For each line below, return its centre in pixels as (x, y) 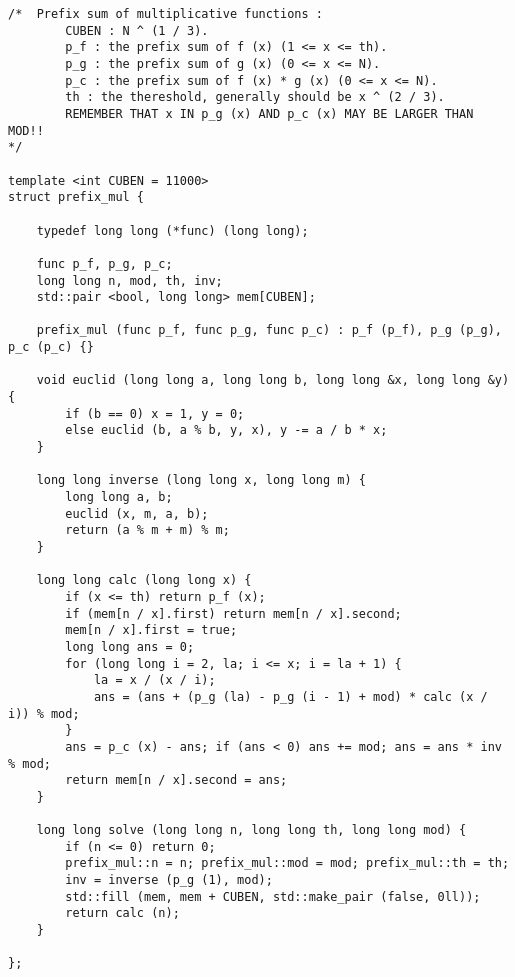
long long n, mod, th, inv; (129, 280)
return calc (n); (122, 913)
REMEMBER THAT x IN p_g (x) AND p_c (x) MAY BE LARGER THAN (269, 113)
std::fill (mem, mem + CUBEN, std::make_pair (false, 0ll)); (273, 896)
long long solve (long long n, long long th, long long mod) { (251, 830)
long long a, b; (119, 497)
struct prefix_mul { (76, 197)
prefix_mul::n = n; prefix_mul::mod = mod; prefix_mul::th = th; (287, 863)
